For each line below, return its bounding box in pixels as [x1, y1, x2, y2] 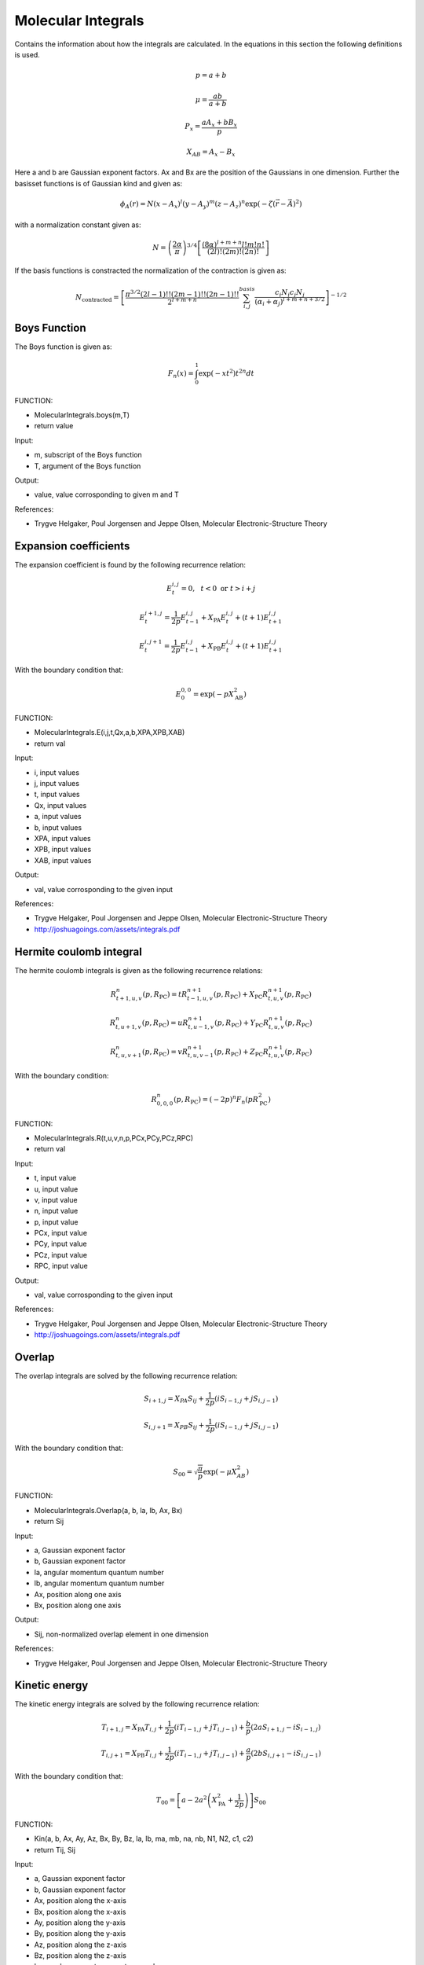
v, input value [34, 1195, 78, 1204]
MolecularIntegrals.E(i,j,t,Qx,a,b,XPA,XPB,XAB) [34, 728, 185, 737]
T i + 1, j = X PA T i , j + [101, 1722, 164, 1733]
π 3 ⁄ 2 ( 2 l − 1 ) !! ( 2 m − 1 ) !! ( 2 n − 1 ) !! [125, 288, 239, 299]
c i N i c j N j [275, 288, 305, 299]
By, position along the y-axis [34, 1929, 126, 1938]
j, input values [34, 779, 80, 788]
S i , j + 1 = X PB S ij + [143, 1420, 205, 1431]
